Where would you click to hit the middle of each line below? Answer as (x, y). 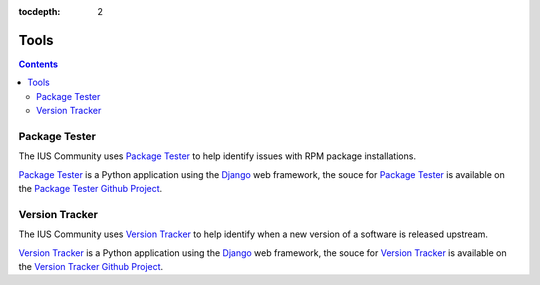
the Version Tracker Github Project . (91, 266)
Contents (38, 64)
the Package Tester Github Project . (90, 188)
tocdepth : (39, 11)
